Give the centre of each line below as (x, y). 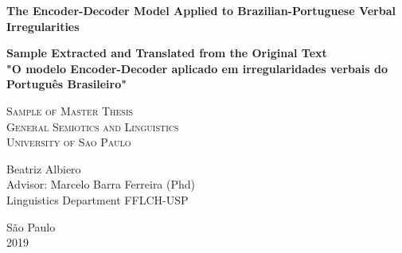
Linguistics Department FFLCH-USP (98, 199)
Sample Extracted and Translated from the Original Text (167, 53)
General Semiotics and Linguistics (93, 126)
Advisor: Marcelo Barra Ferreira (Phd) (101, 184)
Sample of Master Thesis (70, 110)
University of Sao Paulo (69, 142)
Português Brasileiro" (67, 84)
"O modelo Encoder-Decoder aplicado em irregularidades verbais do (197, 68)
